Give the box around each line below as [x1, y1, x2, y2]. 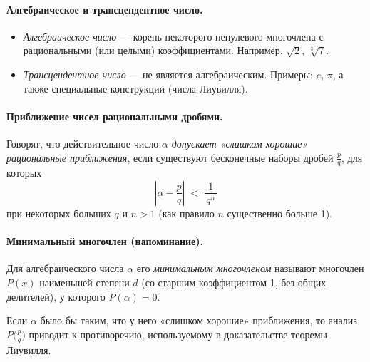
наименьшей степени [39, 274, 130, 289]
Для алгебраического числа [6, 261, 124, 276]
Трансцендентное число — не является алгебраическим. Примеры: [23, 66, 313, 81]
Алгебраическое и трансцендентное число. [6, 1, 203, 16]
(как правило [158, 205, 215, 220]
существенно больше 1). [227, 205, 332, 220]
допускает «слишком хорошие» [171, 135, 308, 150]
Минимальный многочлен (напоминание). [6, 234, 203, 249]
